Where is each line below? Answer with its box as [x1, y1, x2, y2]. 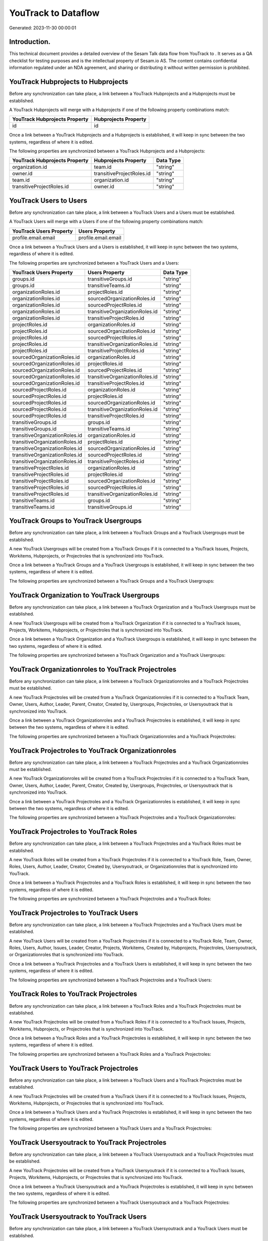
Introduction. [9, 38, 51, 46]
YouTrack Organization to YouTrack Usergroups [9, 591, 160, 599]
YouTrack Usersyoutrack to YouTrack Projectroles [9, 1138, 167, 1147]
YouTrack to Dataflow [9, 7, 100, 18]
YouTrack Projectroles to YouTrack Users [9, 908, 138, 917]
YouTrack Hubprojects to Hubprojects [9, 77, 129, 86]
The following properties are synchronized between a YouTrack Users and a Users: [9, 260, 180, 266]
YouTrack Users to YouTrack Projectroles [9, 1064, 138, 1072]
